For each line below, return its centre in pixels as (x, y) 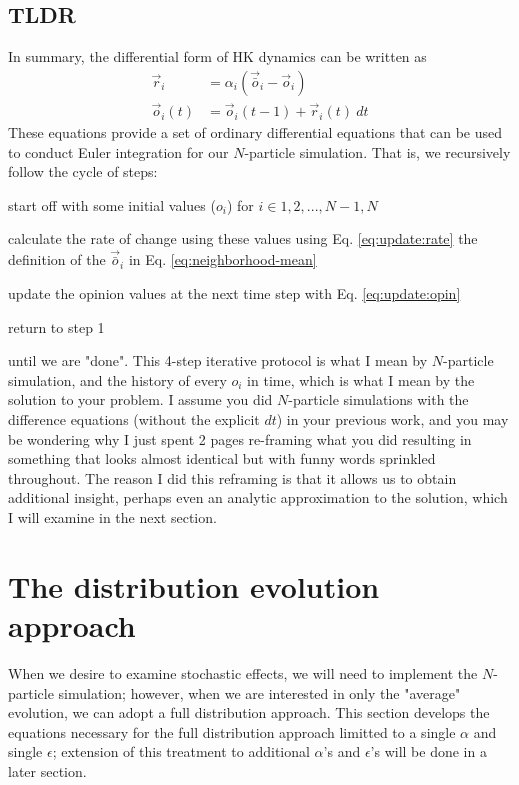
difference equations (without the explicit (134, 419)
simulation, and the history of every (117, 379)
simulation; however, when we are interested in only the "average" (259, 692)
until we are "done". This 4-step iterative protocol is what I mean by (218, 360)
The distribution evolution (194, 585)
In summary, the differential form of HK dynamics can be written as (217, 56)
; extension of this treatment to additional (181, 751)
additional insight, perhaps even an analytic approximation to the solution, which (258, 497)
